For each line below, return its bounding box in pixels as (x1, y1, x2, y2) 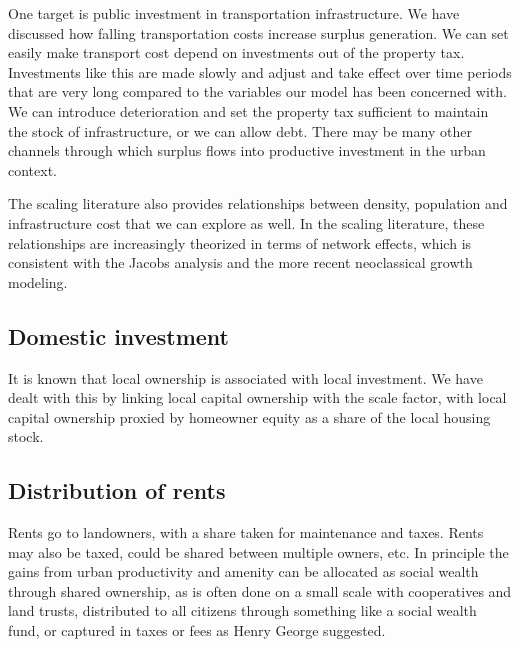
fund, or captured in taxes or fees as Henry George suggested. (8, 620, 386, 641)
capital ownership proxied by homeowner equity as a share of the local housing (8, 406, 491, 427)
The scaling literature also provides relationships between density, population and (8, 193, 508, 214)
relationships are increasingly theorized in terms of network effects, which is (8, 232, 472, 253)
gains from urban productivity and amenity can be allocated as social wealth (8, 561, 479, 582)
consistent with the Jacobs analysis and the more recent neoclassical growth (8, 252, 473, 273)
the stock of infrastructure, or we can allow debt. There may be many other (8, 120, 472, 141)
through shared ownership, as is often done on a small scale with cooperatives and (8, 580, 512, 601)
